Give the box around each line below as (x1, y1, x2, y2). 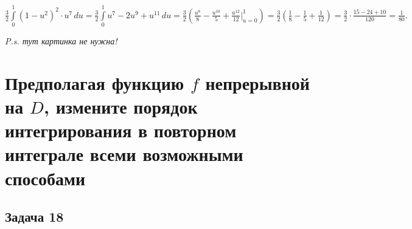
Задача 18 (5, 207, 64, 226)
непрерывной (205, 70, 310, 95)
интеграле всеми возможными (5, 142, 243, 166)
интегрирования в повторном (5, 118, 237, 143)
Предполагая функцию (5, 70, 184, 95)
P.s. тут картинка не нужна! (5, 35, 117, 47)
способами (5, 165, 86, 190)
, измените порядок (44, 94, 198, 119)
